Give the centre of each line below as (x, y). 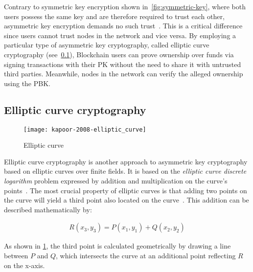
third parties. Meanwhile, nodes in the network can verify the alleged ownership (124, 74)
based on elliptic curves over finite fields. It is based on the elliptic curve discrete (125, 171)
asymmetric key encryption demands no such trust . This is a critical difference (123, 26)
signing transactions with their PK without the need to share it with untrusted (123, 64)
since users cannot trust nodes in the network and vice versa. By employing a (120, 35)
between (16, 255)
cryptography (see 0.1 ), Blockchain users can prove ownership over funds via (119, 54)
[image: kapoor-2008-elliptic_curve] (85, 129)
